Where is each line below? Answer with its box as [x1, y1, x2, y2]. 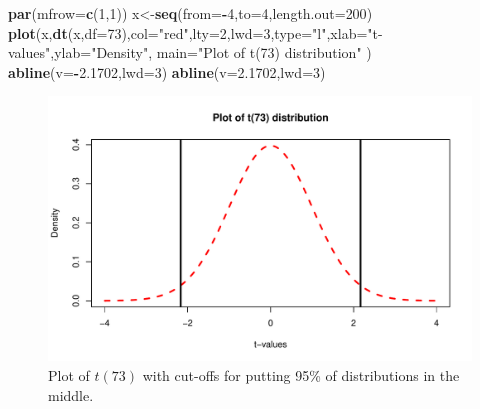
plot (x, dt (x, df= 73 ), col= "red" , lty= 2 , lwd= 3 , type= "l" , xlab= [8, 22, 368, 43]
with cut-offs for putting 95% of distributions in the [142, 364, 460, 385]
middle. [48, 384, 94, 405]
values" [8, 42, 51, 63]
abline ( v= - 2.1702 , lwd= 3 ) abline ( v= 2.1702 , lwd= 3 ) [8, 61, 326, 82]
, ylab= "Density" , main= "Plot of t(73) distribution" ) [50, 42, 372, 63]
